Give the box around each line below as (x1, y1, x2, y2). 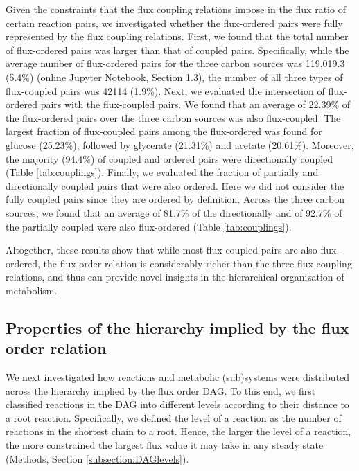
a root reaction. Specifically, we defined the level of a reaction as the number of (6, 410, 342, 425)
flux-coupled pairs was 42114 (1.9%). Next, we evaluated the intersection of (6, 83, 325, 98)
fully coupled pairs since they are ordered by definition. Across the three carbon (6, 192, 345, 206)
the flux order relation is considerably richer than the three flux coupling (43, 256, 352, 270)
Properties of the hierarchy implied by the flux (6, 317, 349, 338)
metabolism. (6, 283, 58, 297)
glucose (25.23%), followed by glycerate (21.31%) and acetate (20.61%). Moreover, (6, 137, 354, 152)
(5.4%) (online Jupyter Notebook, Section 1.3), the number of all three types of (6, 69, 343, 84)
